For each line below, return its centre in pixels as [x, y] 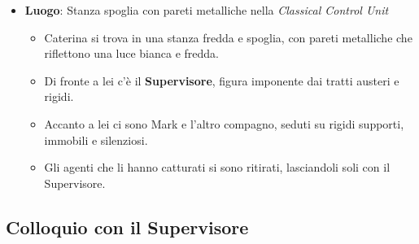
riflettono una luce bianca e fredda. [131, 53]
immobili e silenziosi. [96, 139]
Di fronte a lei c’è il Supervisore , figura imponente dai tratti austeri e [222, 80]
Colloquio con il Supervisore [127, 227]
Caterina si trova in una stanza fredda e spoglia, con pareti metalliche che [228, 37]
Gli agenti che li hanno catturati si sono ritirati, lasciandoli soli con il [217, 167]
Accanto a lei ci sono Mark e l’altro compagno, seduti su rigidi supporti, [224, 123]
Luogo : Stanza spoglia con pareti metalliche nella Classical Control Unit [207, 10]
